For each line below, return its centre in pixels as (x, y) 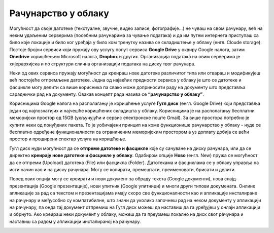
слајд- (231, 179)
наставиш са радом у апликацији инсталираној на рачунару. (75, 221)
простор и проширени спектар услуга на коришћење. (68, 139)
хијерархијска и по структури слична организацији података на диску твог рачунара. (102, 64)
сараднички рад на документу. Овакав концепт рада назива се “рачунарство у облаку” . (107, 94)
